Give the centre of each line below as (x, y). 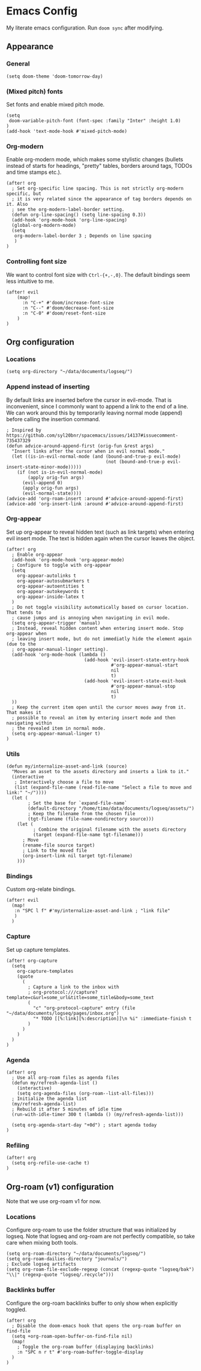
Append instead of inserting (48, 387)
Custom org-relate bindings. (41, 889)
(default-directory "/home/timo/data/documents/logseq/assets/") (111, 809)
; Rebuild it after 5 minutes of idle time (67, 1109)
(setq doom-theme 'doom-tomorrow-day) (55, 76)
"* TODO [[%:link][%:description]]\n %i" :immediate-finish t (112, 1018)
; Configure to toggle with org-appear (61, 565)
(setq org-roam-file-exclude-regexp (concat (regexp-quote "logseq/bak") (100, 1270)
